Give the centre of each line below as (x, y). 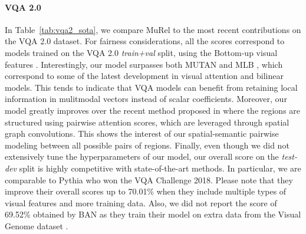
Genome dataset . (37, 225)
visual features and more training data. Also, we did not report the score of (141, 202)
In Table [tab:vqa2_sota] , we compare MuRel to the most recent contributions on (153, 29)
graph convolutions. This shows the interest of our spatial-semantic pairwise (142, 134)
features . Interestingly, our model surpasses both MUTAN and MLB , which (144, 64)
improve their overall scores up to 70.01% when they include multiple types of (146, 191)
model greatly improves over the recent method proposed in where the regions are (153, 110)
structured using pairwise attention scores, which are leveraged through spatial (147, 122)
